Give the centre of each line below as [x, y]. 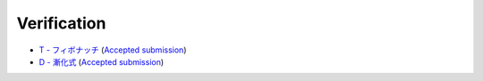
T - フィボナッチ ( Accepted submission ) [113, 50]
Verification [61, 23]
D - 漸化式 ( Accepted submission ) [102, 61]
